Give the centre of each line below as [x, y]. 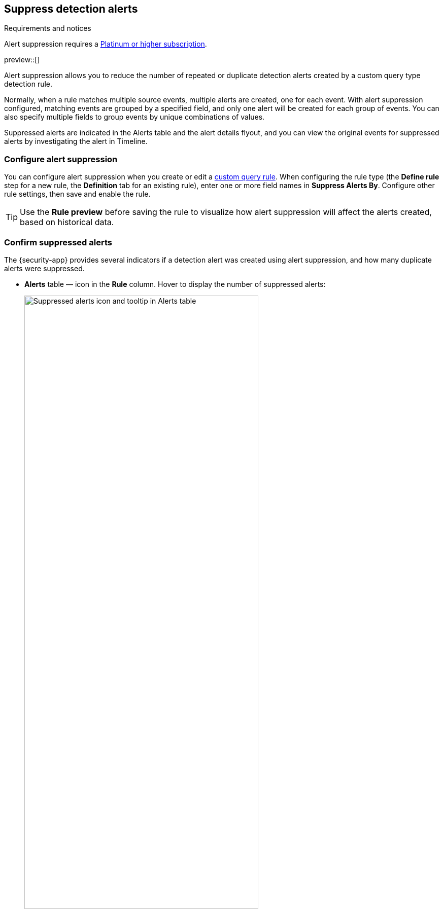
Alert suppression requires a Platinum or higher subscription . [106, 44]
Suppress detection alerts [71, 9]
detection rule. [28, 84]
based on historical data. [67, 222]
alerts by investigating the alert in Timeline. [76, 141]
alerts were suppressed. [44, 268]
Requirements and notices [48, 28]
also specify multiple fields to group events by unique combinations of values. [134, 117]
